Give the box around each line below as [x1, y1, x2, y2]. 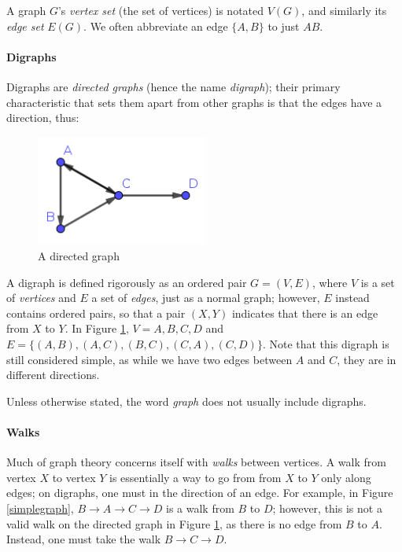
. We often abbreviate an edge [83, 17, 228, 34]
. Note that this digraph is [262, 336, 389, 352]
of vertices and [6, 289, 76, 306]
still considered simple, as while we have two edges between [6, 351, 293, 367]
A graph [6, 2, 46, 18]
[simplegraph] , [6, 499, 74, 516]
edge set [6, 17, 44, 34]
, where [312, 274, 348, 290]
